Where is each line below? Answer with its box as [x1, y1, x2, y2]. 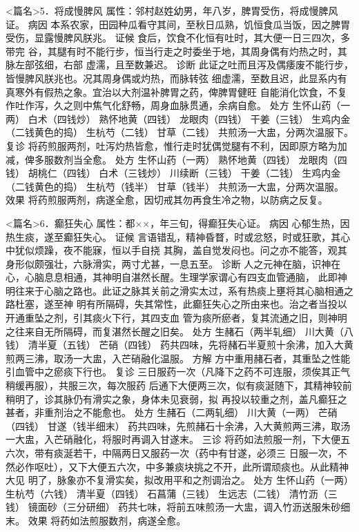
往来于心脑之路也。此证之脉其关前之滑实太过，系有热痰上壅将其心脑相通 [14, 283, 344, 297]
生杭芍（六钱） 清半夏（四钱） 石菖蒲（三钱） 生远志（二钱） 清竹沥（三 [6, 486, 338, 500]
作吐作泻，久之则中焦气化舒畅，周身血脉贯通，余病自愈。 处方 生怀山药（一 [6, 98, 351, 112]
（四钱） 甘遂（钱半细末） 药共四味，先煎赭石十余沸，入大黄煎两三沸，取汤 [6, 418, 351, 433]
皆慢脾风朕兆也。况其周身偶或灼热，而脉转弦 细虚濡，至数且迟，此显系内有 [6, 70, 347, 85]
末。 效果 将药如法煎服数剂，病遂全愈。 [6, 513, 186, 527]
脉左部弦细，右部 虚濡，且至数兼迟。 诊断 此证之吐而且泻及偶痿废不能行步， [6, 57, 353, 72]
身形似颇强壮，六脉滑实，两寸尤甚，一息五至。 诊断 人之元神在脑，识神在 [6, 256, 341, 270]
